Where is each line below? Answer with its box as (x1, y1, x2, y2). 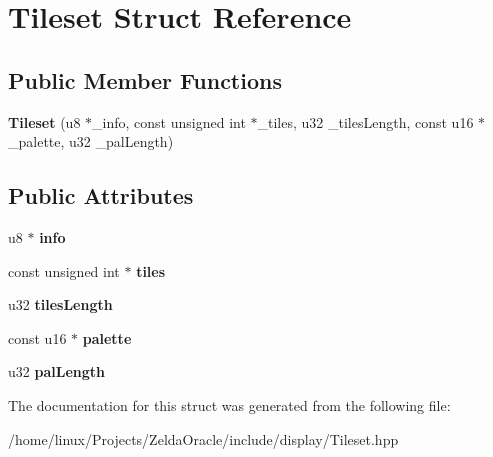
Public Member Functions (8, 64, 282, 95)
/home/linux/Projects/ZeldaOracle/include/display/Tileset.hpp (8, 428, 399, 449)
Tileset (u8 (8, 111, 81, 132)
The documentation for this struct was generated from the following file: (8, 394, 451, 415)
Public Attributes (8, 180, 194, 211)
